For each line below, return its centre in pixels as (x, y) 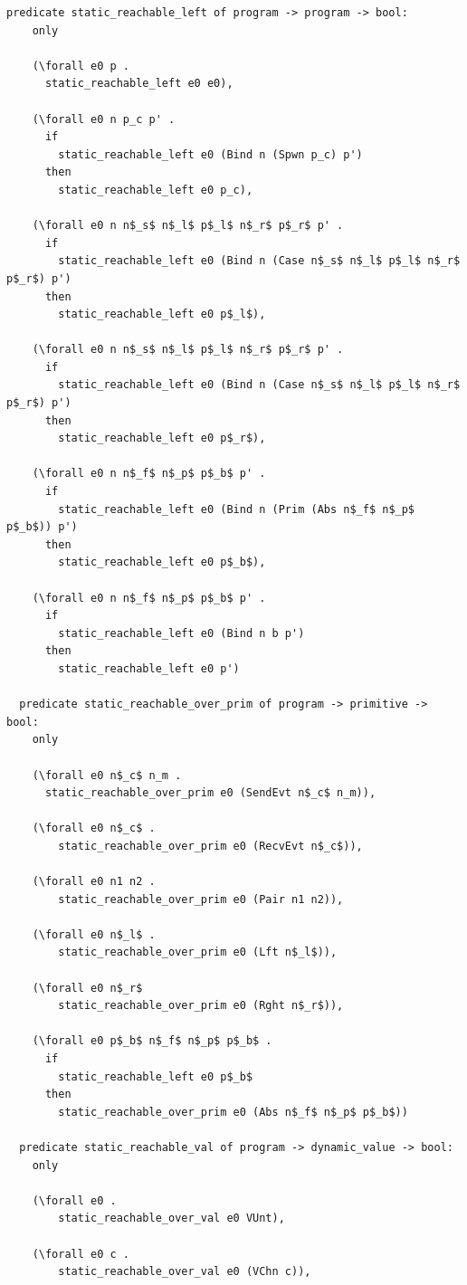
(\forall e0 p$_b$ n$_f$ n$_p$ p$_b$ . (152, 1041)
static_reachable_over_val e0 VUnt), (172, 1218)
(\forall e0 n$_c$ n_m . (107, 775)
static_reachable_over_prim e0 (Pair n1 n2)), (201, 899)
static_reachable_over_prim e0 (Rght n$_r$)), (201, 1006)
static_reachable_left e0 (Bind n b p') (181, 633)
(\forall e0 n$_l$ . (94, 934)
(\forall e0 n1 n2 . (94, 882)
